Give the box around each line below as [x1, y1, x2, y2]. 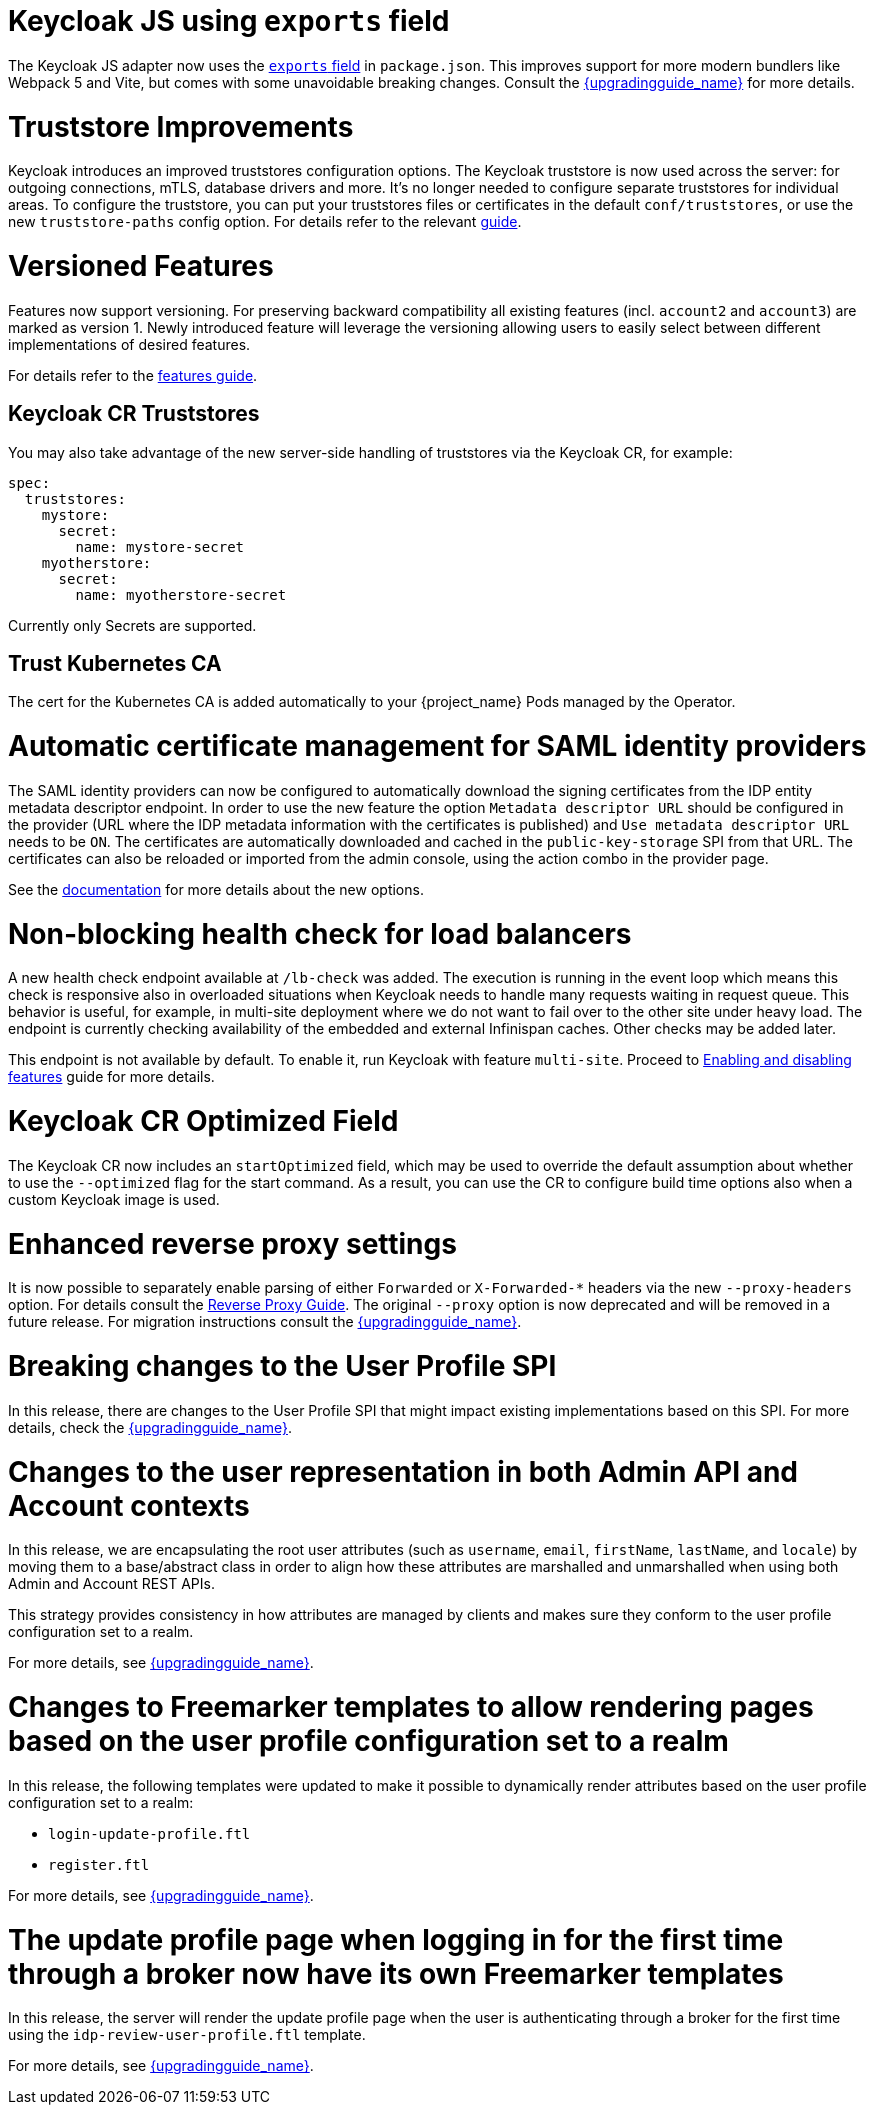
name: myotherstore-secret [75, 586, 287, 603]
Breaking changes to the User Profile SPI [8, 1349, 557, 1384]
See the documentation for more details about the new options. [8, 880, 424, 898]
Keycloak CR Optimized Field [8, 1104, 399, 1139]
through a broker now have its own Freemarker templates [8, 1956, 784, 1991]
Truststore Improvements [8, 109, 354, 144]
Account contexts [8, 1488, 250, 1523]
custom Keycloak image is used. [8, 1190, 220, 1208]
